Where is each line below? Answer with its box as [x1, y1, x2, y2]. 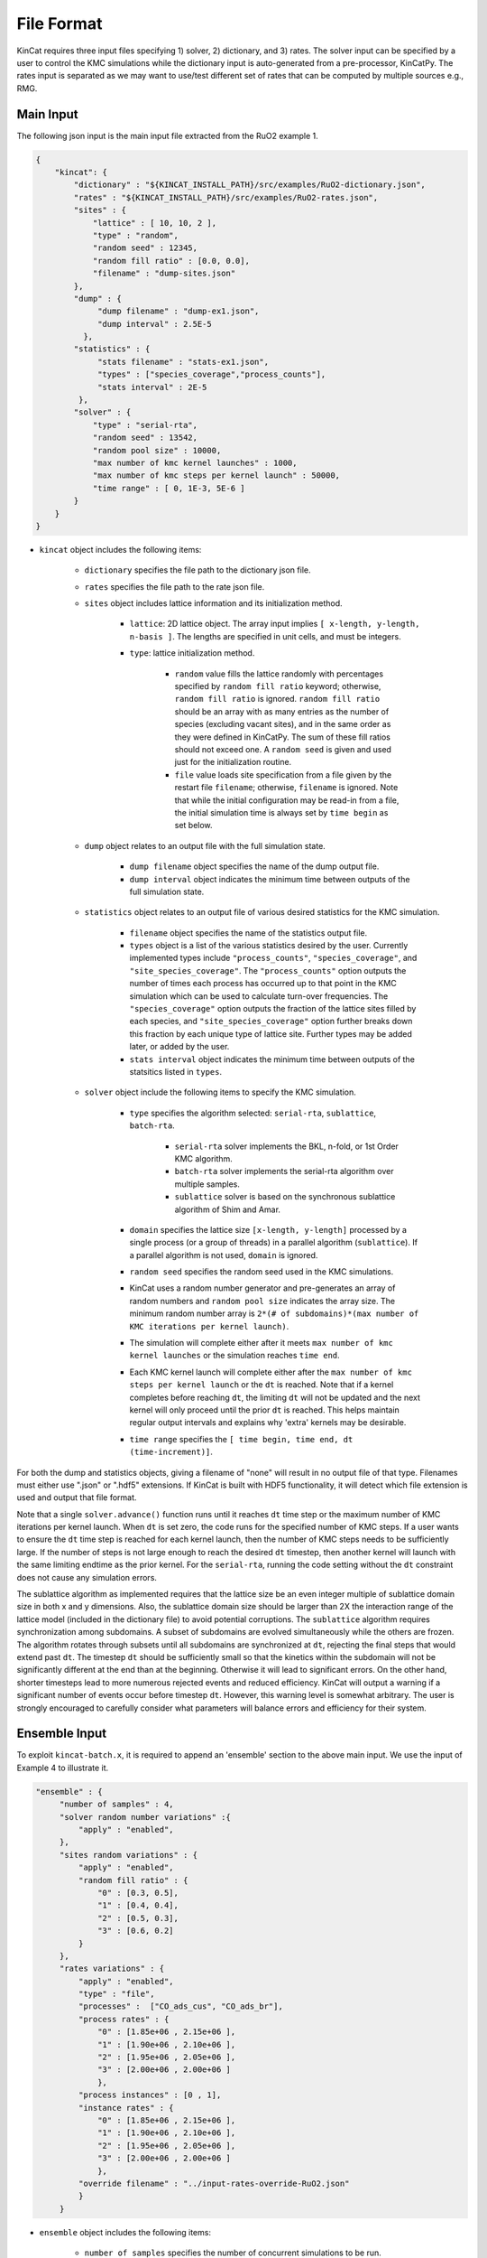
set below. [174, 820, 213, 831]
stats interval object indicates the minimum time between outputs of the [129, 1053, 415, 1065]
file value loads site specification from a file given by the [174, 769, 392, 780]
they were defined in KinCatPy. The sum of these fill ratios [174, 732, 391, 742]
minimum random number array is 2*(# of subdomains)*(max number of [129, 1308, 419, 1319]
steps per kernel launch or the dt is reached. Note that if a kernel [129, 1379, 394, 1390]
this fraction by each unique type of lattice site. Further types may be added [129, 1028, 412, 1039]
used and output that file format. [16, 1492, 137, 1503]
